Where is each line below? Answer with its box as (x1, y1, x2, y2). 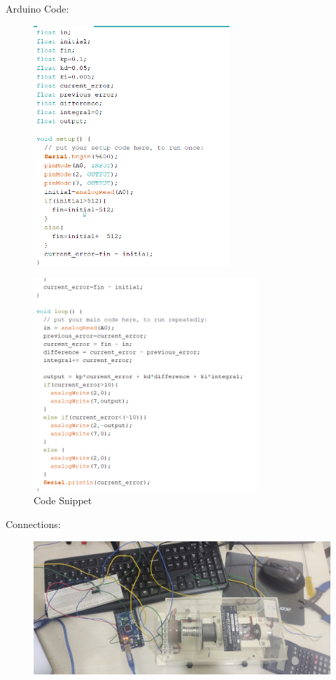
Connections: (6, 516, 61, 531)
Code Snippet (34, 493, 92, 508)
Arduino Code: (6, 1, 69, 15)
